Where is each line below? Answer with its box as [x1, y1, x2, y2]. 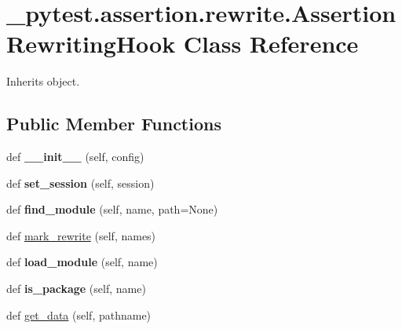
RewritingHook [6, 27, 176, 60]
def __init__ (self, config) [6, 148, 144, 165]
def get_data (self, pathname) [6, 306, 152, 323]
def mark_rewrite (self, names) [6, 227, 156, 243]
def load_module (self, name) [6, 254, 158, 270]
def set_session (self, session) [6, 174, 155, 191]
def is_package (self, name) [6, 280, 146, 297]
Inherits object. [6, 73, 80, 90]
